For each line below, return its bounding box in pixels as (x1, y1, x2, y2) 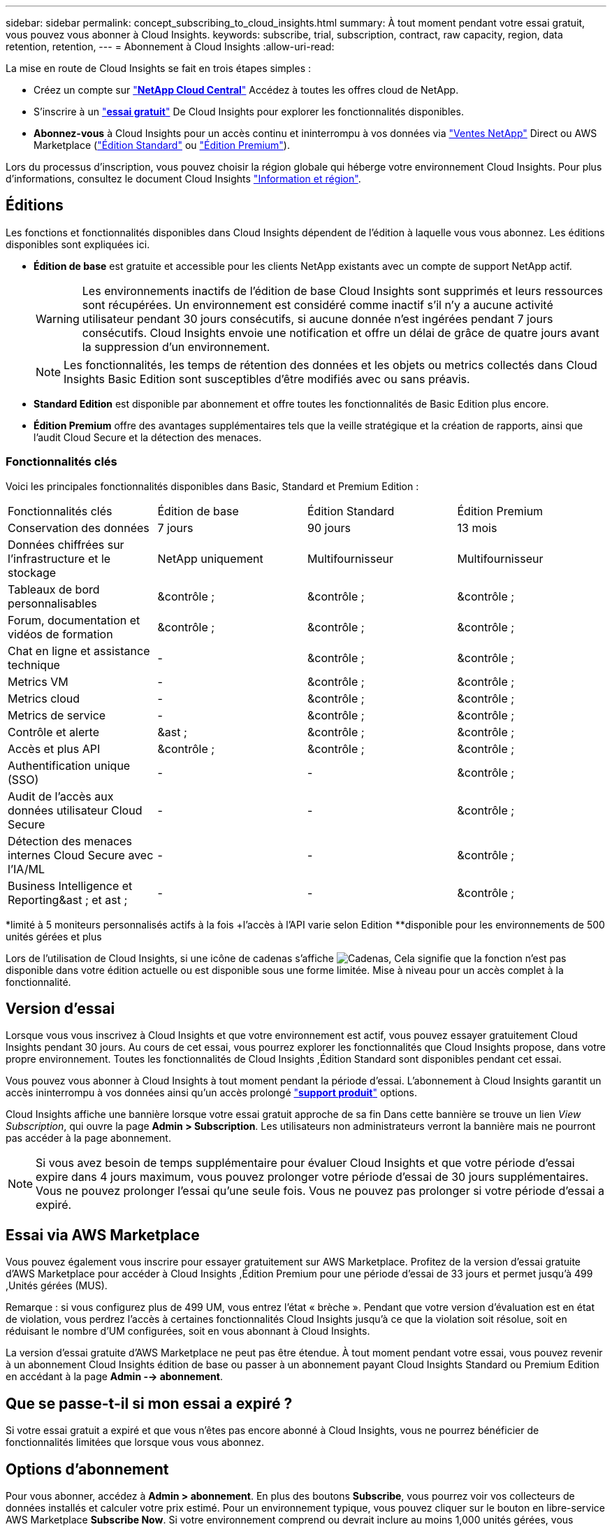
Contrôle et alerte (8, 724, 99, 739)
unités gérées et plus (6, 930, 102, 942)
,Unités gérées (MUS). (6, 1279, 108, 1292)
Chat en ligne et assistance (8, 643, 150, 658)
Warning (36, 311, 80, 326)
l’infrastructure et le (8, 551, 111, 566)
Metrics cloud (8, 691, 80, 705)
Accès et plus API (8, 741, 101, 756)
